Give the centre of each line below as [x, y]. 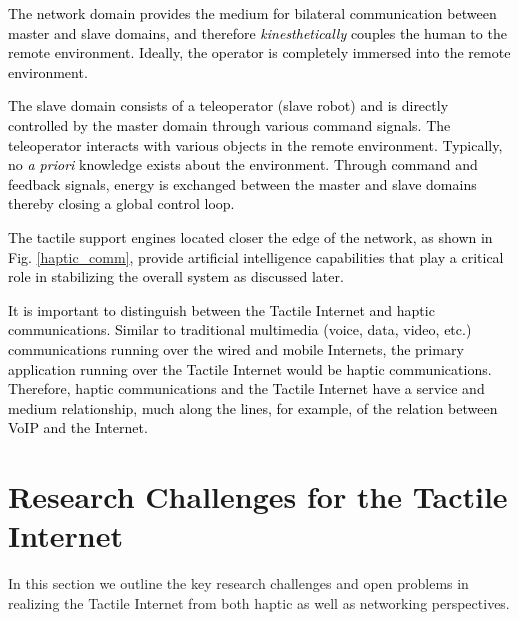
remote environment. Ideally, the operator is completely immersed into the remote [259, 52]
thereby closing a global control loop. [121, 203]
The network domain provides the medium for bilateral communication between [252, 13]
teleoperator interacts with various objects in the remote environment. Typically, [255, 144]
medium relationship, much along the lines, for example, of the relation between [253, 407]
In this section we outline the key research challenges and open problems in [238, 583]
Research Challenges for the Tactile [258, 496]
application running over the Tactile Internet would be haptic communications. [250, 368]
